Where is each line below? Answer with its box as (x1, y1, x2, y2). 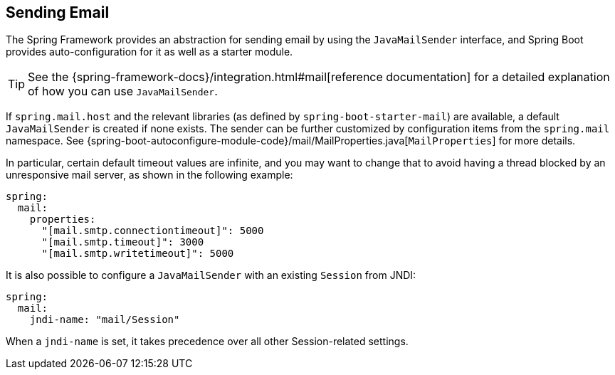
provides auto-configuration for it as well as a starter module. (6, 46, 293, 58)
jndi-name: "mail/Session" (29, 314, 180, 326)
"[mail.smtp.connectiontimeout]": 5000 (41, 225, 264, 237)
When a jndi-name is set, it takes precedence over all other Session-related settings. (6, 335, 409, 348)
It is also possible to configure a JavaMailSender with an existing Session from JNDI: (6, 269, 416, 282)
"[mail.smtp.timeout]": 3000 (41, 236, 204, 248)
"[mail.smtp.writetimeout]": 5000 (41, 248, 234, 260)
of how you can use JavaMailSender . (28, 84, 218, 99)
